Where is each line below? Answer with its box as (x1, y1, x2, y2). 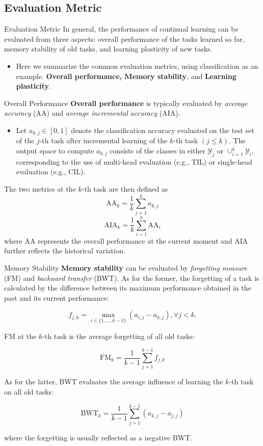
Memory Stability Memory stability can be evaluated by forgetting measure (4, 263, 247, 273)
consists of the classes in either (110, 145, 205, 155)
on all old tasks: (4, 386, 54, 397)
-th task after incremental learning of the (39, 135, 168, 146)
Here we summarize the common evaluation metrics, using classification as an (16, 60, 258, 71)
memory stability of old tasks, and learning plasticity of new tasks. (4, 43, 213, 54)
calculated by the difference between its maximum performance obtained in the (4, 282, 251, 293)
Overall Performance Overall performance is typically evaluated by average (4, 97, 248, 108)
